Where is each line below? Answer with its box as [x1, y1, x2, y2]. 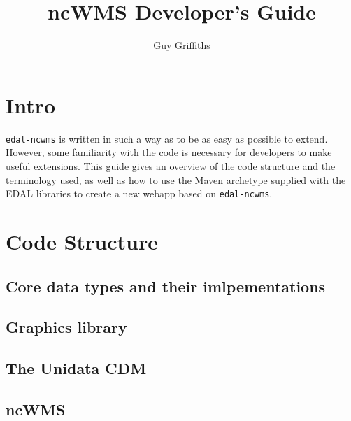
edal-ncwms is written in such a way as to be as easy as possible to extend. [6, 131, 328, 145]
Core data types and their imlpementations [6, 275, 326, 297]
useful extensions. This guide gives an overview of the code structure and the [6, 158, 336, 173]
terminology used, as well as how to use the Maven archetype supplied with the [6, 172, 346, 187]
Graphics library [6, 316, 127, 338]
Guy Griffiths [153, 38, 210, 52]
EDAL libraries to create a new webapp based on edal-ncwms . [6, 186, 273, 201]
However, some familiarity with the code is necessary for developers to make [6, 145, 332, 159]
